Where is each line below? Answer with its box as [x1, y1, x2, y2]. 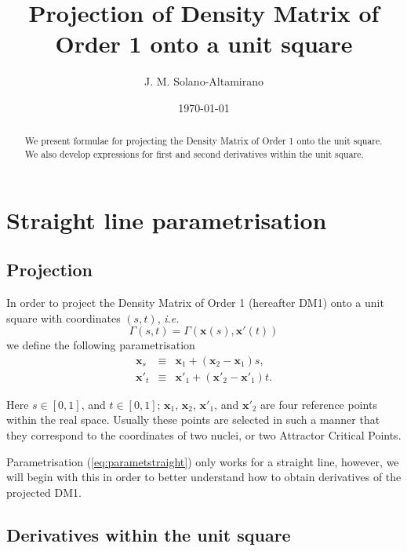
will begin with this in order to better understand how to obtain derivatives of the [6, 469, 402, 485]
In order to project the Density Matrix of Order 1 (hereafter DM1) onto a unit [6, 294, 384, 310]
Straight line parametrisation [6, 203, 327, 235]
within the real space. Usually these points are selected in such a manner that [6, 411, 380, 428]
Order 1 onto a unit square [55, 27, 353, 60]
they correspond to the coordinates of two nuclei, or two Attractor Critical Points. [6, 427, 402, 443]
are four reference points [260, 396, 377, 412]
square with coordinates [6, 309, 121, 326]
